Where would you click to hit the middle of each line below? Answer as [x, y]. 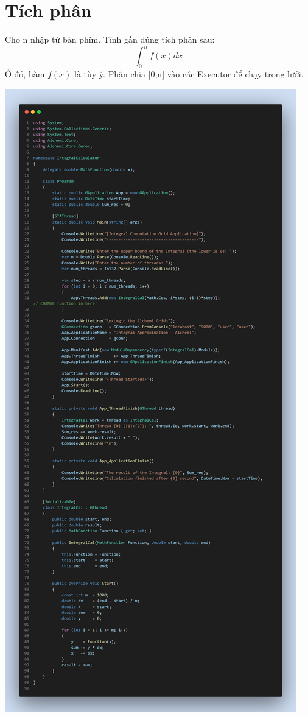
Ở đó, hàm [25, 74]
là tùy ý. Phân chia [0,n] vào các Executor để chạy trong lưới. [189, 74]
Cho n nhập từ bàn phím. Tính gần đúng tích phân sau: [110, 39]
